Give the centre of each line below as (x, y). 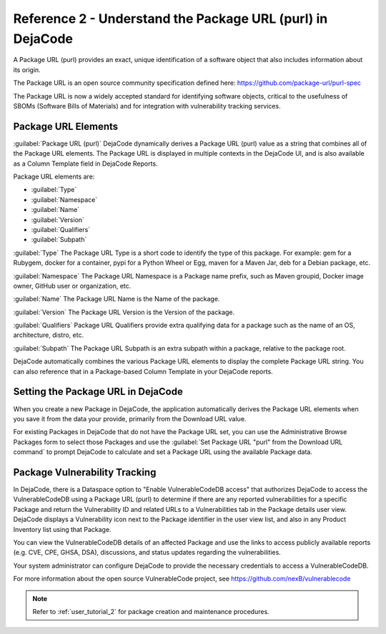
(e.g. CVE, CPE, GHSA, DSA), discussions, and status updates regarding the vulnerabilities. (147, 553)
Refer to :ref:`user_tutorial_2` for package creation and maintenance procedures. (151, 611)
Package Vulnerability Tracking (85, 472)
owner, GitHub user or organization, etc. (72, 286)
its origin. (27, 70)
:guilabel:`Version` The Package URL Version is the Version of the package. (124, 312)
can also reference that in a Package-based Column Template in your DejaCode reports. (143, 371)
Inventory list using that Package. (62, 529)
